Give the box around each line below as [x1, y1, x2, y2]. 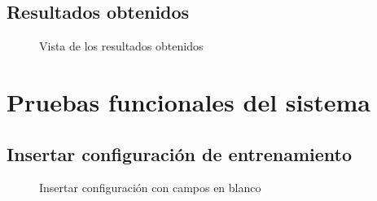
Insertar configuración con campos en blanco [39, 179, 261, 196]
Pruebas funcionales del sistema [7, 85, 370, 118]
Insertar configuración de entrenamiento [7, 141, 353, 166]
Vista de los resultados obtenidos [39, 37, 204, 55]
